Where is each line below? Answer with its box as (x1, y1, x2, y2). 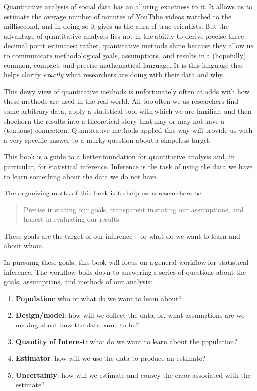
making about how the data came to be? (15, 320, 139, 330)
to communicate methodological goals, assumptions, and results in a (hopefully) (4, 50, 246, 60)
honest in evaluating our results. (23, 214, 121, 224)
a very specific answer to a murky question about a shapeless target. (4, 134, 211, 145)
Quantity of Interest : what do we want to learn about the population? (15, 336, 238, 346)
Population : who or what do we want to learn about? (15, 293, 182, 303)
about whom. (4, 240, 44, 251)
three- (228, 30, 246, 41)
